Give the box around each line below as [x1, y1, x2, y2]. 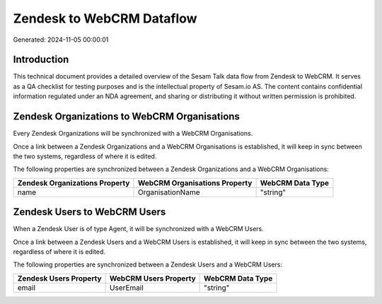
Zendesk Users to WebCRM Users [13, 206, 166, 218]
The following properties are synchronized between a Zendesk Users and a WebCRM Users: [13, 260, 283, 269]
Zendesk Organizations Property [17, 177, 130, 187]
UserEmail [110, 283, 144, 293]
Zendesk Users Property [17, 273, 102, 283]
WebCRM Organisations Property [137, 177, 253, 187]
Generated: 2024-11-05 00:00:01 [13, 35, 109, 44]
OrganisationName [137, 187, 200, 197]
